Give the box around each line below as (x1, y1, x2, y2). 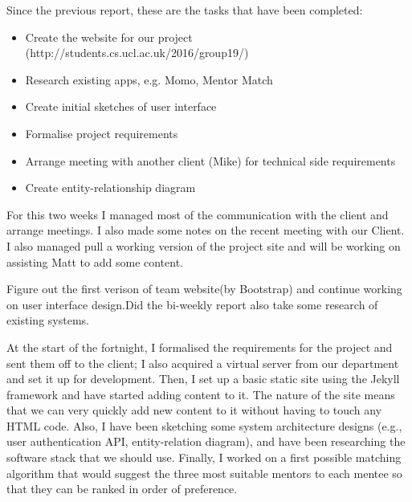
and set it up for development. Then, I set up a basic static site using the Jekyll (6, 370, 400, 387)
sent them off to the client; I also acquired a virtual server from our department (6, 354, 399, 371)
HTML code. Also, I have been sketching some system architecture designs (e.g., (6, 417, 402, 434)
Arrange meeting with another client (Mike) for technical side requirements (25, 152, 396, 169)
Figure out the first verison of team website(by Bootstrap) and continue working (6, 280, 402, 297)
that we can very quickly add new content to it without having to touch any (6, 402, 382, 418)
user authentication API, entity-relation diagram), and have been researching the (6, 433, 406, 450)
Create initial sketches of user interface (25, 98, 217, 115)
